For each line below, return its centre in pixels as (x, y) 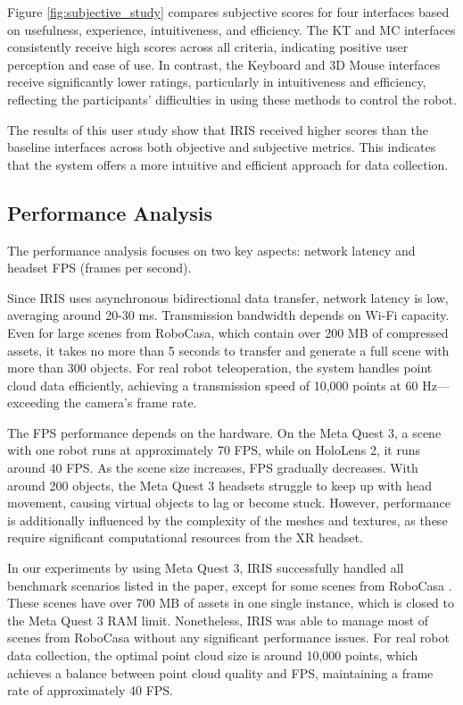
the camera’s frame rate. (130, 403)
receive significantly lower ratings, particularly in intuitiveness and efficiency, (217, 82)
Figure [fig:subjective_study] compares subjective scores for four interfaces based (228, 12)
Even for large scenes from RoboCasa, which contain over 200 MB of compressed (228, 332)
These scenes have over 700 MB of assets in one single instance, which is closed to (231, 603)
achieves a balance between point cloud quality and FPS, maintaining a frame (220, 672)
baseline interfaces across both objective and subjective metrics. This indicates (222, 147)
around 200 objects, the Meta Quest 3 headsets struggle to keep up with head (220, 485)
